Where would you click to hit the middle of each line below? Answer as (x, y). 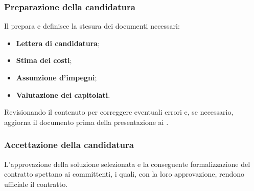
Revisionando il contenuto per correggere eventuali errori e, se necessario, (119, 112)
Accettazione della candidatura (69, 145)
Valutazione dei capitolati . (63, 94)
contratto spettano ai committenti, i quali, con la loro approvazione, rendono (124, 174)
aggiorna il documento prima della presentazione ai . (86, 122)
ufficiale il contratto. (36, 184)
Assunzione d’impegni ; (56, 77)
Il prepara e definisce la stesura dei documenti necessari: (92, 26)
